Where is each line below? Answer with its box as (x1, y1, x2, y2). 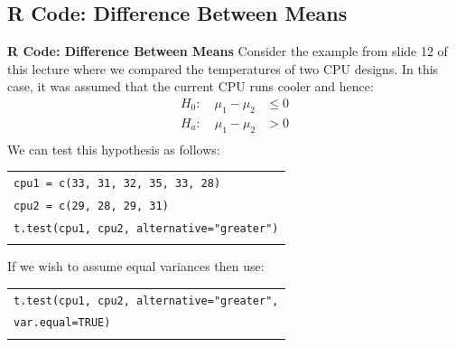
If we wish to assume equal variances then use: (7, 257, 265, 276)
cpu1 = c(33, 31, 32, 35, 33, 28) (14, 177, 221, 191)
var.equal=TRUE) (14, 316, 111, 330)
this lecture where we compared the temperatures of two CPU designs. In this (7, 59, 439, 78)
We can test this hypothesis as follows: (7, 139, 220, 158)
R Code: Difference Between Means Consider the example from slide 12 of (7, 42, 448, 61)
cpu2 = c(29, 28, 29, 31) (14, 199, 169, 212)
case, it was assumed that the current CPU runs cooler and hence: (7, 77, 374, 96)
